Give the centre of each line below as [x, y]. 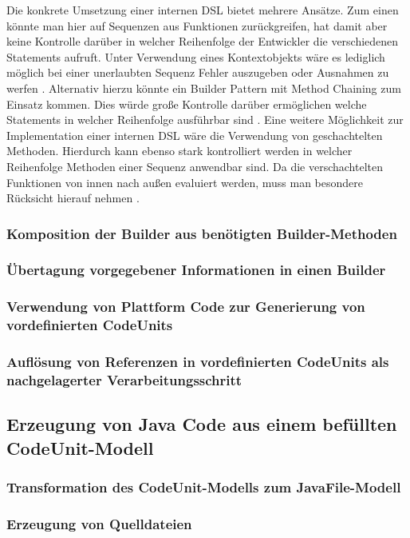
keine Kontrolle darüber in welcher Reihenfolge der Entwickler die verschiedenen [203, 41]
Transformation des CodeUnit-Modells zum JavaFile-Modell [204, 487]
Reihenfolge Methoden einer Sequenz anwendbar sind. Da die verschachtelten [195, 166]
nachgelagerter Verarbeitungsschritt [124, 380]
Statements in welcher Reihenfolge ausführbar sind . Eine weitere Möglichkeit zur [205, 120]
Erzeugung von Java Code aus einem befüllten [202, 424]
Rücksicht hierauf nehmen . [73, 198]
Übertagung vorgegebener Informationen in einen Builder [196, 270]
